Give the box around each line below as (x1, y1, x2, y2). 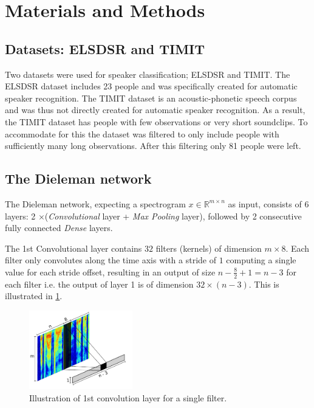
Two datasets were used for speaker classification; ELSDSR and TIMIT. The (5, 67, 290, 80)
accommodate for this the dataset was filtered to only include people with (5, 127, 279, 140)
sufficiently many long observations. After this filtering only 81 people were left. (5, 139, 301, 152)
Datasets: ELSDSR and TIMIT (5, 39, 205, 58)
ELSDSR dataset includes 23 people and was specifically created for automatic (5, 80, 298, 92)
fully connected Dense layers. (5, 221, 113, 234)
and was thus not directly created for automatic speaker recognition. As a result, (5, 103, 305, 116)
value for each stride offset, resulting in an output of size (5, 265, 216, 278)
